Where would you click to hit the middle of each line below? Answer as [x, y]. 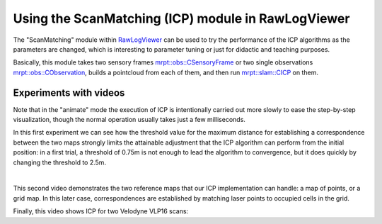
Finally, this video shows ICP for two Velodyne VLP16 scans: [101, 211]
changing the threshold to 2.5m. [59, 162]
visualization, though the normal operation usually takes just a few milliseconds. [129, 120]
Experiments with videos [69, 93]
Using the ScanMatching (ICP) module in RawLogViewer [181, 18]
